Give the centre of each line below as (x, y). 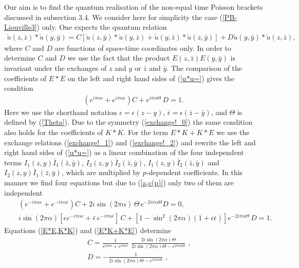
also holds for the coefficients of (54, 132)
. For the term (146, 132)
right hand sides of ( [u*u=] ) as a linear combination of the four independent (124, 152)
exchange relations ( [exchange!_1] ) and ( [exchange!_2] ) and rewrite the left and (130, 142)
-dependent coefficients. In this (194, 172)
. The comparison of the (204, 68)
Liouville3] (21, 27)
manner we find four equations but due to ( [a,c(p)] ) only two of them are (119, 182)
